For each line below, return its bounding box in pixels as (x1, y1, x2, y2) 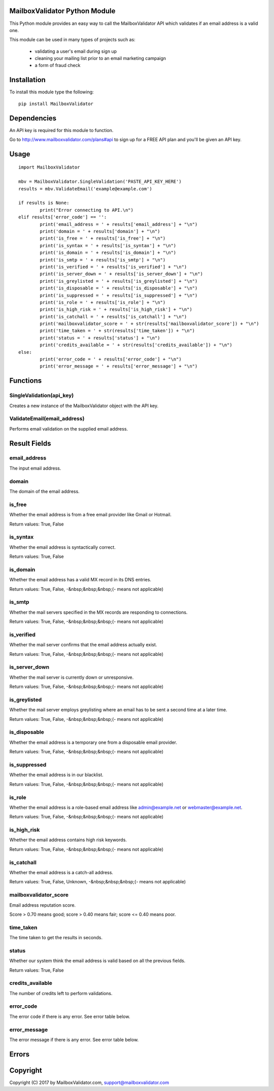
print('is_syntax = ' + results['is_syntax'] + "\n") (40, 243, 177, 248)
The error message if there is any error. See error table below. (9, 1037, 139, 1043)
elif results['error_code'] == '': (18, 214, 107, 220)
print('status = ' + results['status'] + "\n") (40, 335, 160, 341)
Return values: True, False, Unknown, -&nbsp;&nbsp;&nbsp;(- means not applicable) (9, 879, 186, 885)
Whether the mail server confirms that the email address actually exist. (9, 642, 157, 648)
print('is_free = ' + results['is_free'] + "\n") (40, 236, 166, 241)
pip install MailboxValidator (18, 101, 94, 107)
